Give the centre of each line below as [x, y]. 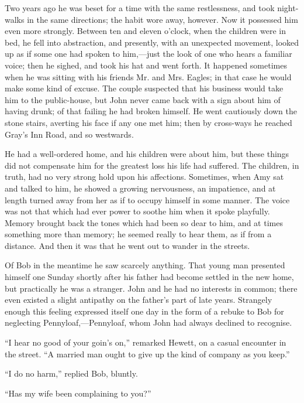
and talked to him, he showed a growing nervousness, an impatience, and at [140, 188]
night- [288, 8]
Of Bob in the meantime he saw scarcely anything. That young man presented [145, 265]
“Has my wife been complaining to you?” [78, 393]
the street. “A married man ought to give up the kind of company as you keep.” [147, 354]
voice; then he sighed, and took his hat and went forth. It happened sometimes [146, 65]
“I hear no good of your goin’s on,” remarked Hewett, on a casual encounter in [146, 342]
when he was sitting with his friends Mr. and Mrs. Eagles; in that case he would [148, 76]
